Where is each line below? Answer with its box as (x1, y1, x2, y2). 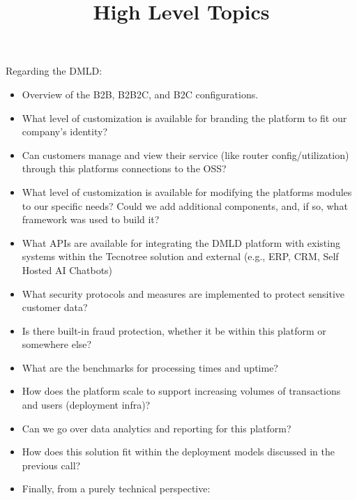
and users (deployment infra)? (22, 397, 151, 412)
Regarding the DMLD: (6, 63, 102, 78)
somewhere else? (22, 337, 92, 351)
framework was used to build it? (22, 212, 160, 227)
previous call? (22, 457, 81, 472)
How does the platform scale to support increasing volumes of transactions (22, 384, 341, 398)
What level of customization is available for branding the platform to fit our (22, 110, 347, 125)
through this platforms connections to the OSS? (22, 161, 227, 176)
